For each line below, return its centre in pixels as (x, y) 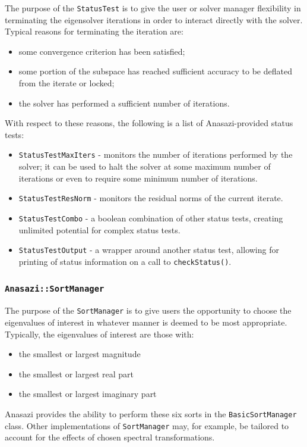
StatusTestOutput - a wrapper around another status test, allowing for (149, 250)
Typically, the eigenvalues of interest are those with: (99, 334)
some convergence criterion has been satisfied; (102, 51)
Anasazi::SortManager (55, 289)
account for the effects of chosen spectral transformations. (110, 437)
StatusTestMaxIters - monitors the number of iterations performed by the (156, 154)
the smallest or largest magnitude (80, 354)
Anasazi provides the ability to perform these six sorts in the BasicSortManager (151, 413)
